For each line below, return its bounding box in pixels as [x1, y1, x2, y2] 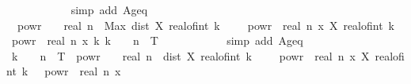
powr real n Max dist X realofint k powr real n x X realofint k [17, 16, 394, 33]
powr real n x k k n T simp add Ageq [11, 32, 303, 49]
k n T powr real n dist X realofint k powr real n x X [11, 47, 370, 64]
